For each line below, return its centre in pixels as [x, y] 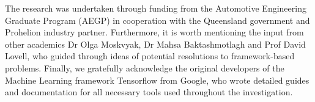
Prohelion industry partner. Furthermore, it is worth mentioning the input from [154, 32]
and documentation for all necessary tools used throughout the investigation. [149, 92]
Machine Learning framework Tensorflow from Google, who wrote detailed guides [157, 80]
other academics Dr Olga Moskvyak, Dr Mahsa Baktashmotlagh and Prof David [155, 44]
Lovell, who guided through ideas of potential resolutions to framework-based [150, 56]
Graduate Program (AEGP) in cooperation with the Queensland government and [157, 20]
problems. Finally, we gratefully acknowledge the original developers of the [145, 67]
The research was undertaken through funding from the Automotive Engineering [156, 8]
